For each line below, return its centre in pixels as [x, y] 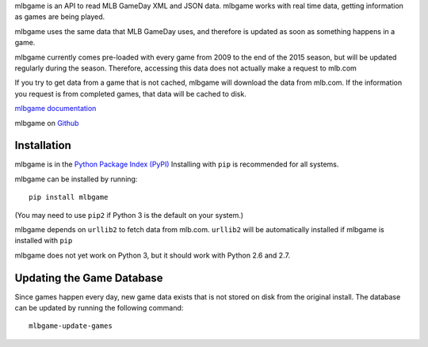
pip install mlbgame [69, 197]
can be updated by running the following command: [99, 308]
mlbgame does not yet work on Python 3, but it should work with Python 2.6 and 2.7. [153, 255]
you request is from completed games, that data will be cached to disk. [131, 93]
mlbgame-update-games [71, 326]
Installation [43, 145]
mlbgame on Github [47, 123]
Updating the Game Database [89, 278]
